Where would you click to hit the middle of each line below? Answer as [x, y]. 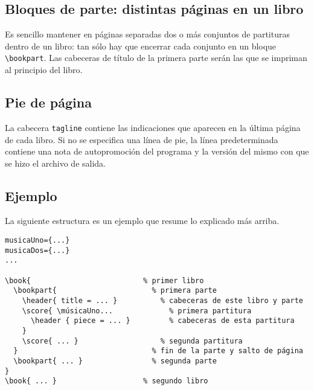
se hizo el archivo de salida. [56, 163]
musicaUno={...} [37, 241]
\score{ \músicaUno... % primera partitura [137, 311]
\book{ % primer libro [104, 280]
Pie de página [48, 102]
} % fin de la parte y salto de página [158, 351]
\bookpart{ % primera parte [115, 291]
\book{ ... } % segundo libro [107, 381]
